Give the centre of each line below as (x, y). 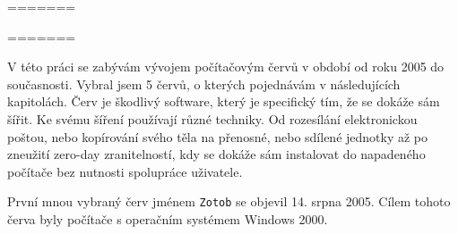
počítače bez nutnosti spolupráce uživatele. (125, 171)
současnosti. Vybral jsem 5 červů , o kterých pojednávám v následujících (204, 84)
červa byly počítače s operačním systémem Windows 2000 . (168, 219)
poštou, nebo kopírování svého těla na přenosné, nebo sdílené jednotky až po (218, 136)
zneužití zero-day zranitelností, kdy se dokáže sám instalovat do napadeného (216, 154)
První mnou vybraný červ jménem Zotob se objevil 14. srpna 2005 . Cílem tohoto (229, 201)
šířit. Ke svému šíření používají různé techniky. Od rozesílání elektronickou (212, 118)
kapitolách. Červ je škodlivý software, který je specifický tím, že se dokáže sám (224, 101)
